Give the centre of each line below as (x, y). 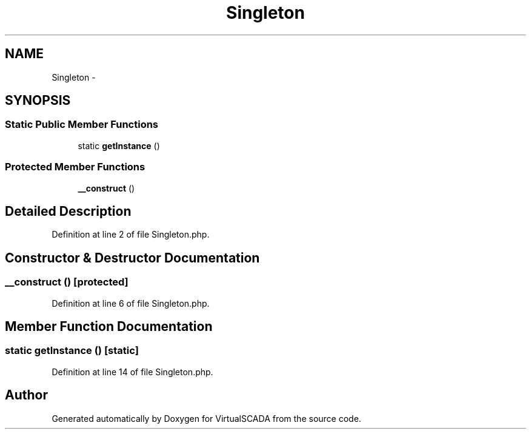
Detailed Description (68, 211)
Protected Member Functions (75, 167)
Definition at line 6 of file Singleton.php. (131, 303)
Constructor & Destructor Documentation (132, 258)
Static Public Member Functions (82, 125)
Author (26, 395)
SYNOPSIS (38, 101)
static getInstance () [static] (72, 351)
